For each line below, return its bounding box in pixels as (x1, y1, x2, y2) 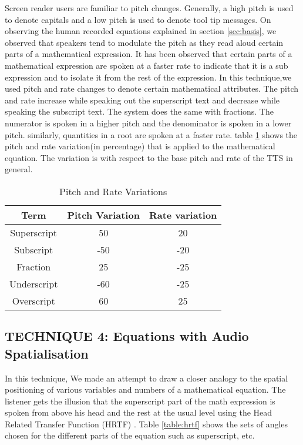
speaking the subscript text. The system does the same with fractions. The (5, 105, 274, 118)
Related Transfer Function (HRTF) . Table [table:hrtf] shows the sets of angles (5, 417, 288, 430)
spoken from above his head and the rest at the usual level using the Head (5, 406, 272, 419)
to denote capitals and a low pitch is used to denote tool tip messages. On (5, 13, 271, 25)
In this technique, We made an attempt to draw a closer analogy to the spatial (5, 372, 288, 384)
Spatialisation (5, 344, 89, 362)
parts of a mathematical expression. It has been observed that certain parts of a (5, 48, 292, 60)
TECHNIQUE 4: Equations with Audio (5, 327, 249, 345)
